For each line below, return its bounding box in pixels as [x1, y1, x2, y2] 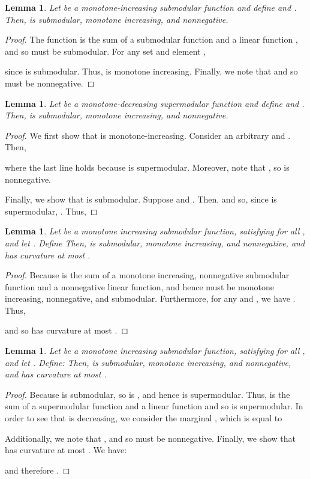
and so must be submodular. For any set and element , [5, 44, 206, 57]
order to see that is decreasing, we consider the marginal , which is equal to [5, 412, 282, 424]
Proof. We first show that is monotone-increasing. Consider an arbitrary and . [5, 129, 291, 141]
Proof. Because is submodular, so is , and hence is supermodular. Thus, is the [5, 388, 290, 400]
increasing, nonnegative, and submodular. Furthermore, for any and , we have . [5, 292, 296, 305]
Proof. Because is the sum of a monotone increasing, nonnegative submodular [5, 269, 290, 281]
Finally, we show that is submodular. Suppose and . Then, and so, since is [5, 193, 277, 206]
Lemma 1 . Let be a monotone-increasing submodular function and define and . [5, 1, 297, 13]
